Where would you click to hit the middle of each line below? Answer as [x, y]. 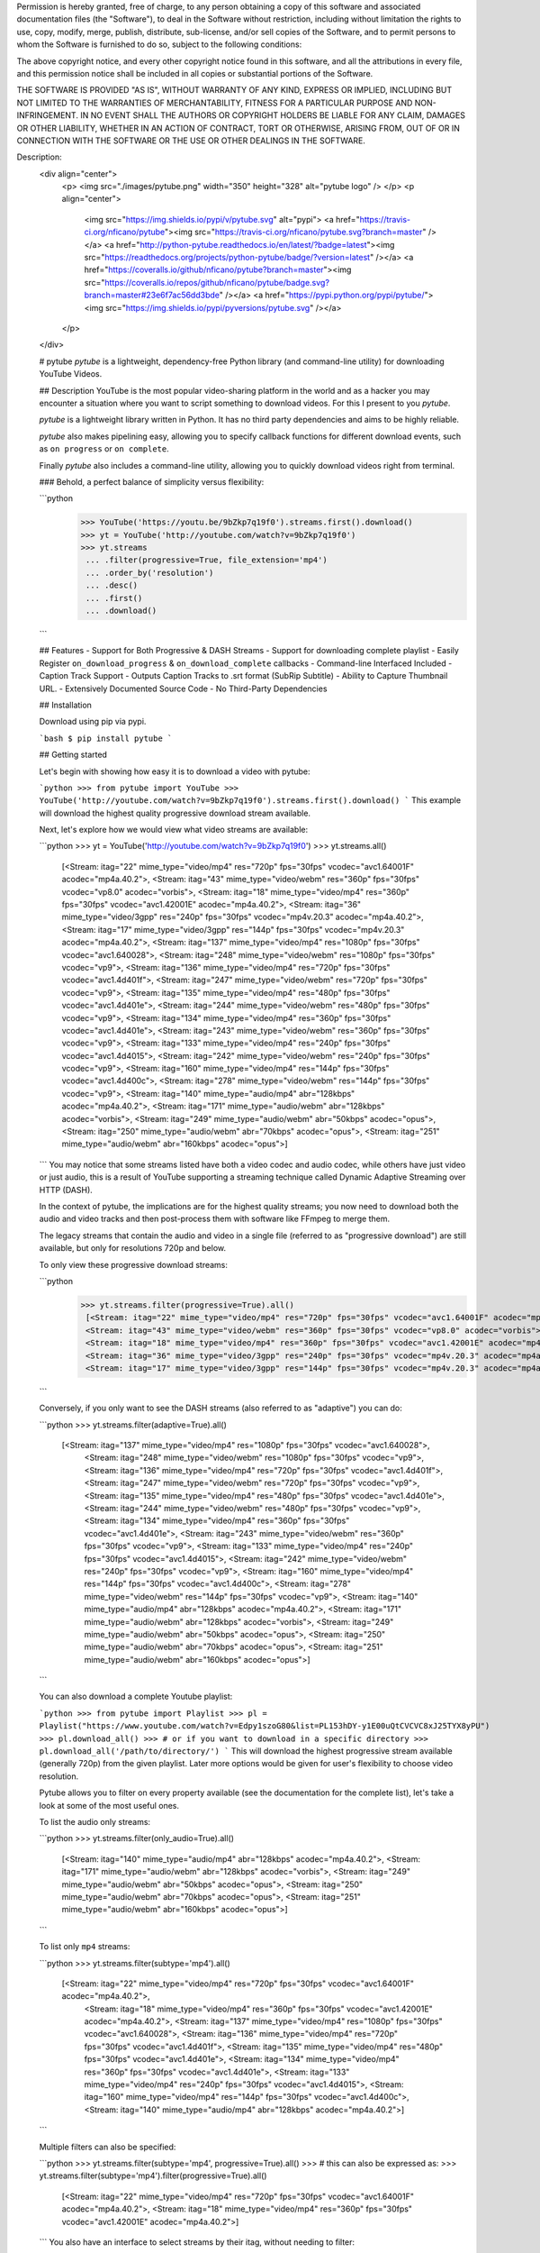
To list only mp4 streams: [85, 1947]
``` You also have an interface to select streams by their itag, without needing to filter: [197, 2242]
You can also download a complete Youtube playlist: [136, 1697]
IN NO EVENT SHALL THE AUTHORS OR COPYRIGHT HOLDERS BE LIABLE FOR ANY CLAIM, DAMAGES [272, 115]
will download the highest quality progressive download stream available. [175, 813]
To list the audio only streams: [95, 1821]
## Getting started [73, 755]
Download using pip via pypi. [93, 722]
